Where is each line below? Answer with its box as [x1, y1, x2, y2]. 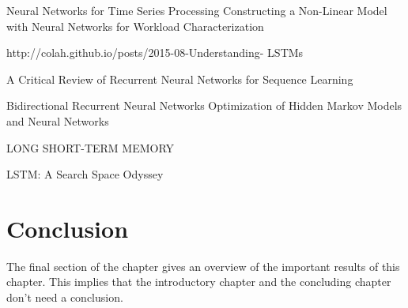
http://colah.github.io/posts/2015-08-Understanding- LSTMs [6, 44, 304, 61]
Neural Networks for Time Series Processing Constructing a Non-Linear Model [6, 2, 387, 18]
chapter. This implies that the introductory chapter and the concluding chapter [6, 273, 391, 290]
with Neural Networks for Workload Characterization [6, 17, 264, 34]
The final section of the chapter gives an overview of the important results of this [6, 257, 400, 274]
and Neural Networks [6, 112, 109, 129]
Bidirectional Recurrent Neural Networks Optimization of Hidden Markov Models [6, 97, 402, 114]
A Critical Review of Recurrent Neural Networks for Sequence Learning [6, 70, 353, 87]
